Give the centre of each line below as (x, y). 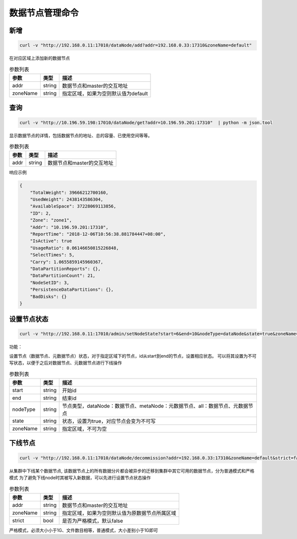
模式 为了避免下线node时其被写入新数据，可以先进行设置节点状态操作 (80, 478)
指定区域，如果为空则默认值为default (105, 93)
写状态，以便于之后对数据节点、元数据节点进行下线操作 (66, 363)
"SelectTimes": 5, (52, 255)
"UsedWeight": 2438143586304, (67, 200)
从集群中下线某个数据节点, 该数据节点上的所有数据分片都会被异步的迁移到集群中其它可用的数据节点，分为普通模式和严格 (132, 471)
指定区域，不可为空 (85, 429)
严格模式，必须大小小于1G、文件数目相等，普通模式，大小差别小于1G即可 (84, 530)
